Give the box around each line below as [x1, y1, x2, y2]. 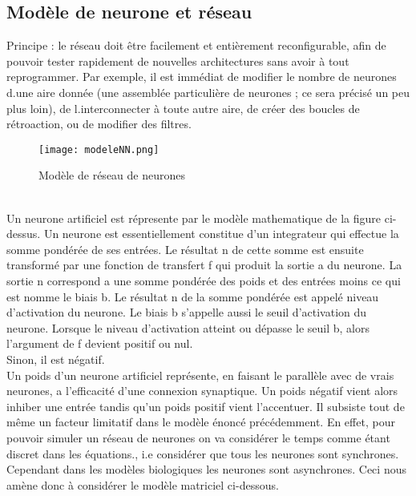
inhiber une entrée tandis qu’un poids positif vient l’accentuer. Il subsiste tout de [6, 397, 405, 414]
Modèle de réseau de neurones [38, 167, 185, 183]
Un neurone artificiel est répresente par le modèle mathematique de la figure [6, 209, 382, 226]
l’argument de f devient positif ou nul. [6, 335, 193, 352]
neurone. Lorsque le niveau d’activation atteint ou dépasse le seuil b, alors [6, 319, 370, 336]
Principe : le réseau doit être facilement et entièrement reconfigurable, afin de [6, 37, 386, 54]
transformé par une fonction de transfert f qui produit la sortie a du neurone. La [6, 256, 402, 273]
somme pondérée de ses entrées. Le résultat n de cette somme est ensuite [6, 240, 364, 257]
